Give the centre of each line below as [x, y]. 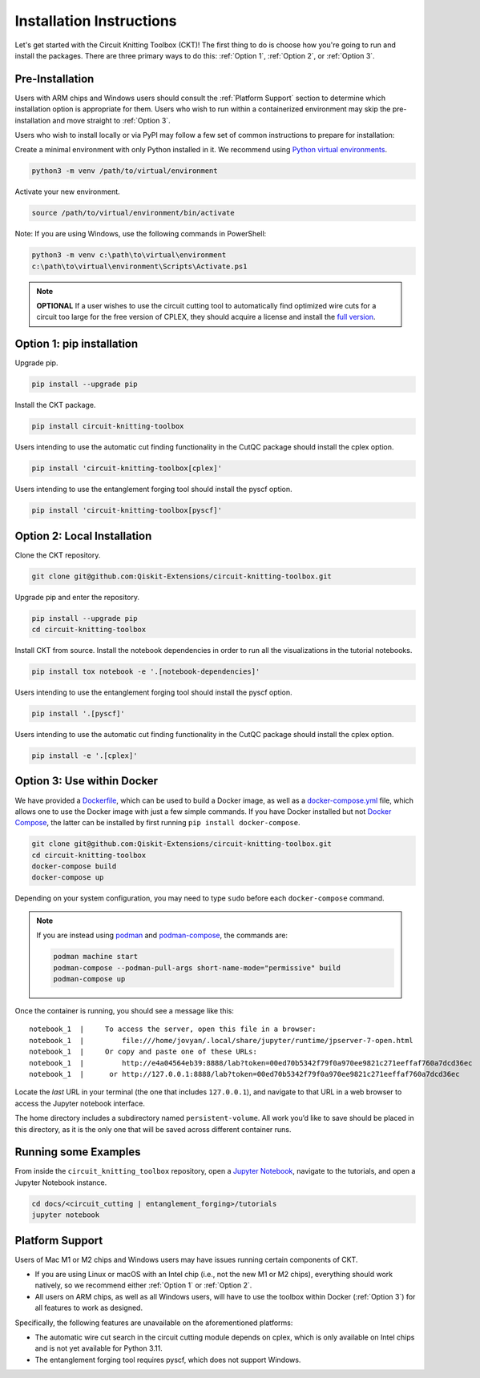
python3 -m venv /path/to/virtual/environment [125, 171]
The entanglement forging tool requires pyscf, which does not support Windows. [168, 1360]
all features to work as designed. [89, 1308]
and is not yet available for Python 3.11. [99, 1348]
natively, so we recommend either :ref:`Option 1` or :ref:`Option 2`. [143, 1285]
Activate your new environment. [67, 191]
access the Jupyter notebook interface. [80, 1103]
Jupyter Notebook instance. [61, 1183]
